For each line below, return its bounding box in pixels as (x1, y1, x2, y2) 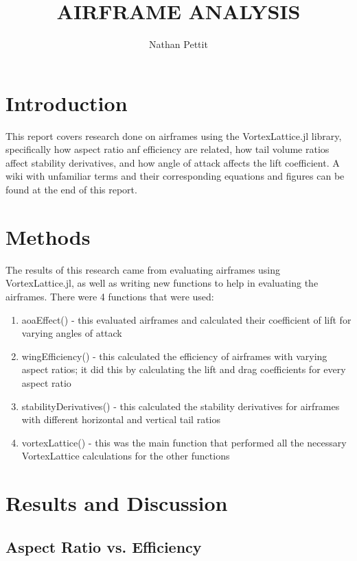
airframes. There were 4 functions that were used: (5, 289, 214, 303)
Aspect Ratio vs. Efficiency (5, 536, 202, 557)
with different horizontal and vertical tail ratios (21, 412, 220, 427)
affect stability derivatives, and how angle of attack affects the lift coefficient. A (5, 155, 340, 169)
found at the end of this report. (5, 182, 137, 197)
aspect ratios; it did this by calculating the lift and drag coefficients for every (21, 362, 346, 377)
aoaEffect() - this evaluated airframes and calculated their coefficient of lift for (21, 312, 352, 326)
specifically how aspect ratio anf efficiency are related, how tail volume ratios (5, 142, 330, 156)
